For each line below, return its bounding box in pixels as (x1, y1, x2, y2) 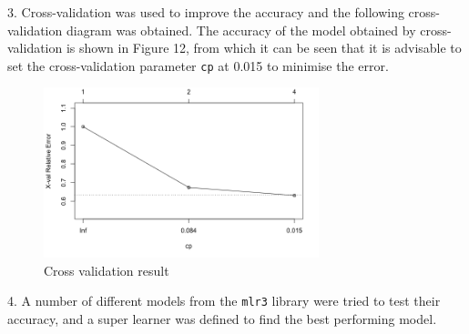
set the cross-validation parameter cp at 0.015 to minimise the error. (7, 56, 389, 75)
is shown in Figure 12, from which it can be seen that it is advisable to (66, 38, 462, 57)
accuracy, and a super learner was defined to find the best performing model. (7, 309, 437, 328)
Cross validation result (44, 260, 169, 279)
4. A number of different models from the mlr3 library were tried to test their (7, 291, 441, 310)
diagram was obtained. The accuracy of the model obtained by (66, 20, 416, 39)
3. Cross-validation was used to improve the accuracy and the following (7, 3, 404, 21)
